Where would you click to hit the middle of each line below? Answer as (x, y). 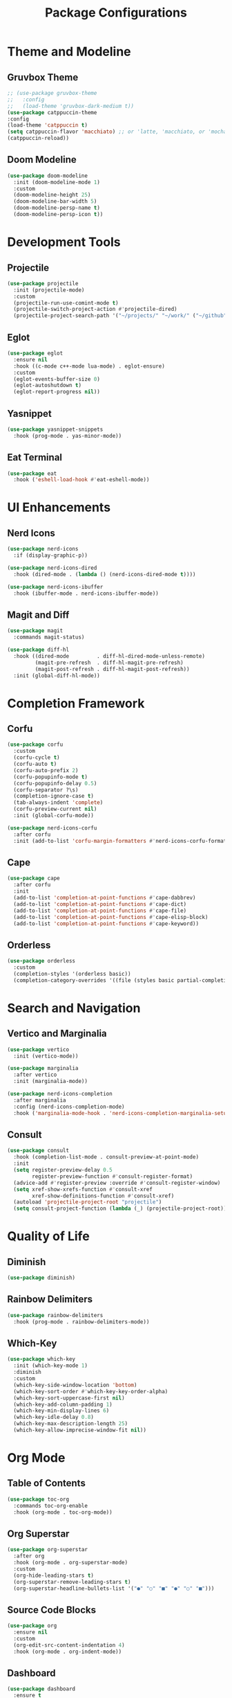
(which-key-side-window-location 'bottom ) (75, 1385)
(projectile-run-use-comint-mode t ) (66, 303)
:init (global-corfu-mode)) (54, 816)
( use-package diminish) (41, 1278)
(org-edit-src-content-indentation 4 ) (69, 1645)
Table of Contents (47, 1483)
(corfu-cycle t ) (37, 758)
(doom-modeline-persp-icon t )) (58, 215)
